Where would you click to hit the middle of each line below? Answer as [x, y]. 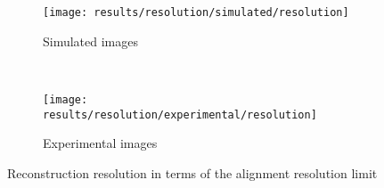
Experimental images [100, 143]
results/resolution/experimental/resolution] [180, 114]
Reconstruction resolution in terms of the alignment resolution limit [192, 172]
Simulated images [91, 41]
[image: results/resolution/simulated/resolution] [196, 12]
